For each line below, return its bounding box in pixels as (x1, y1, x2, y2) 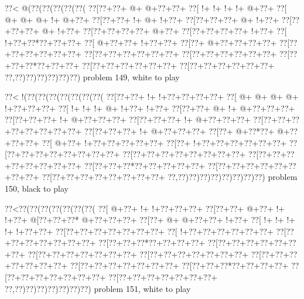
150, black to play (5, 182, 69, 194)
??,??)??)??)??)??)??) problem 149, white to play (5, 70, 180, 83)
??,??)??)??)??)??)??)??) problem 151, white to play (5, 282, 191, 294)
